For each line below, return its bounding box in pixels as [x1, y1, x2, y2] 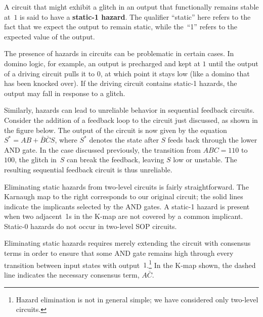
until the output [208, 58, 258, 68]
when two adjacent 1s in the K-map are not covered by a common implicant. [4, 211, 243, 221]
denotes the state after [89, 134, 159, 145]
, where [55, 134, 77, 145]
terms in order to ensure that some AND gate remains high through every [4, 248, 234, 258]
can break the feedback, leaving [67, 154, 164, 165]
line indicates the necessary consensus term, [4, 269, 140, 280]
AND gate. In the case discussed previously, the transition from [4, 144, 201, 155]
